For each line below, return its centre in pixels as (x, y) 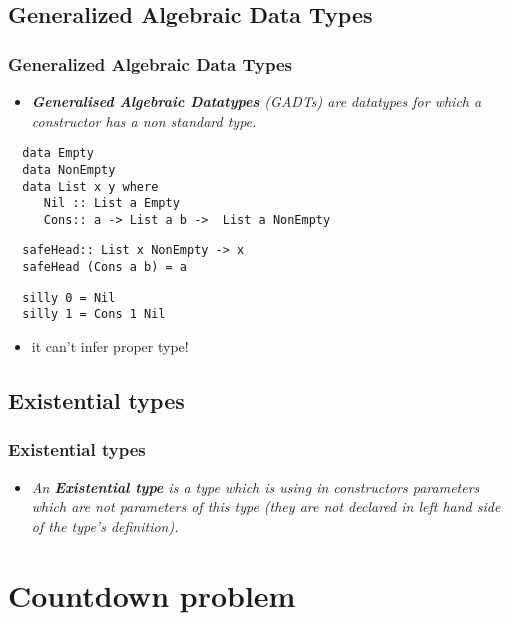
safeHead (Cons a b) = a (104, 267)
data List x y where (90, 186)
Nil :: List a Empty (111, 203)
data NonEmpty (69, 169)
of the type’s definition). (105, 525)
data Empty (58, 153)
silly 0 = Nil (69, 297)
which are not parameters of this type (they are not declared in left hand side (266, 506)
